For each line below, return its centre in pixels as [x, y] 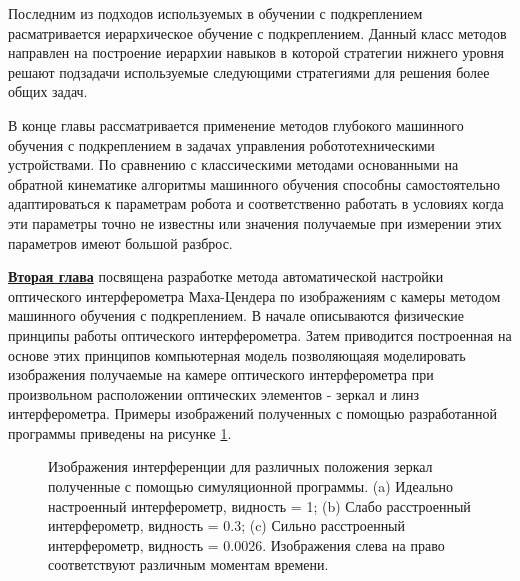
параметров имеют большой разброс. [120, 242]
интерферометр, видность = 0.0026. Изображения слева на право [246, 544]
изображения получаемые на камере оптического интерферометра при [221, 374]
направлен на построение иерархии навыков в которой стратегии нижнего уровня [256, 52]
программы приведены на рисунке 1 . [120, 432]
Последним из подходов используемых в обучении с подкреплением [215, 13]
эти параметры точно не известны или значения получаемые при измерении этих [255, 222]
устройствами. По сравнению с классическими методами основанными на [233, 164]
